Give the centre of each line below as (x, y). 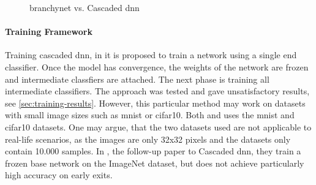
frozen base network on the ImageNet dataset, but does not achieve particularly (155, 163)
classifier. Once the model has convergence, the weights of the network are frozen (157, 66)
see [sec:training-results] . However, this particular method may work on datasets (155, 103)
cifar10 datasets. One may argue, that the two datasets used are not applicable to (158, 126)
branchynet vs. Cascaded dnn (85, 7)
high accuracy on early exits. (59, 175)
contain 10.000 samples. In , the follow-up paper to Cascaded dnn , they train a (153, 151)
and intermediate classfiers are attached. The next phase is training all (137, 79)
